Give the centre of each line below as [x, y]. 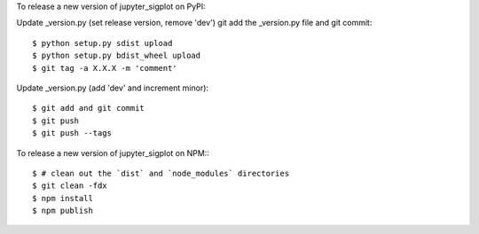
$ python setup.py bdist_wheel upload [117, 56]
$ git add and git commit [89, 108]
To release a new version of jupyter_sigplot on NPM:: [113, 153]
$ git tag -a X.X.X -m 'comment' [105, 68]
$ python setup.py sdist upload [102, 43]
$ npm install [63, 198]
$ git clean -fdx [70, 186]
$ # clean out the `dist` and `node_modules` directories [161, 173]
